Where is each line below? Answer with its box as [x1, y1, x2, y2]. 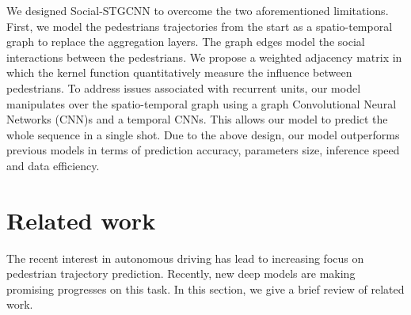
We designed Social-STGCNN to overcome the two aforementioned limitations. [6, 2, 389, 18]
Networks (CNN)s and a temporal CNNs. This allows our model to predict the [6, 111, 388, 127]
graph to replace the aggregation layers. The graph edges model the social [6, 33, 365, 50]
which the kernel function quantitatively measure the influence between [6, 64, 352, 81]
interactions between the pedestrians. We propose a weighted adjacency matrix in [6, 48, 402, 65]
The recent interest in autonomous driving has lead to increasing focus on [6, 249, 364, 266]
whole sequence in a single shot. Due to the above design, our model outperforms [6, 126, 400, 142]
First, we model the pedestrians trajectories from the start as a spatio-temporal [6, 17, 393, 34]
